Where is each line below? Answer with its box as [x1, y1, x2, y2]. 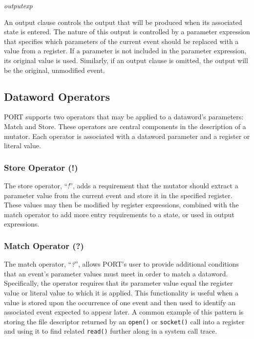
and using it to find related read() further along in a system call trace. [4, 326, 217, 336]
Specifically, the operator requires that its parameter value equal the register [4, 278, 233, 288]
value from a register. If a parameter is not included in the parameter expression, [4, 45, 247, 56]
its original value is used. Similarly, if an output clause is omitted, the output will [4, 55, 248, 65]
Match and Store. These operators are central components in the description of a [4, 121, 246, 131]
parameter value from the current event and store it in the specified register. [4, 190, 233, 200]
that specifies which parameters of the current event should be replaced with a [4, 36, 239, 46]
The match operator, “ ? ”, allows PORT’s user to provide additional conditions [4, 259, 239, 269]
